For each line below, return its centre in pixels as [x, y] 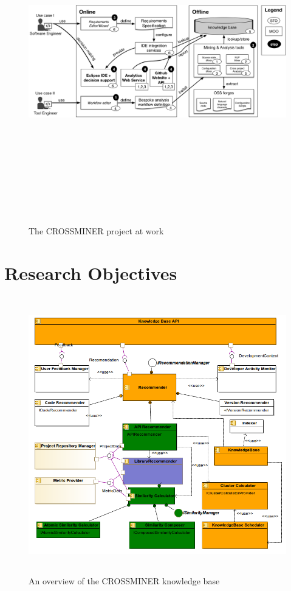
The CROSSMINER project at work [96, 230]
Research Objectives [91, 272]
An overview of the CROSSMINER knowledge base [124, 580]
